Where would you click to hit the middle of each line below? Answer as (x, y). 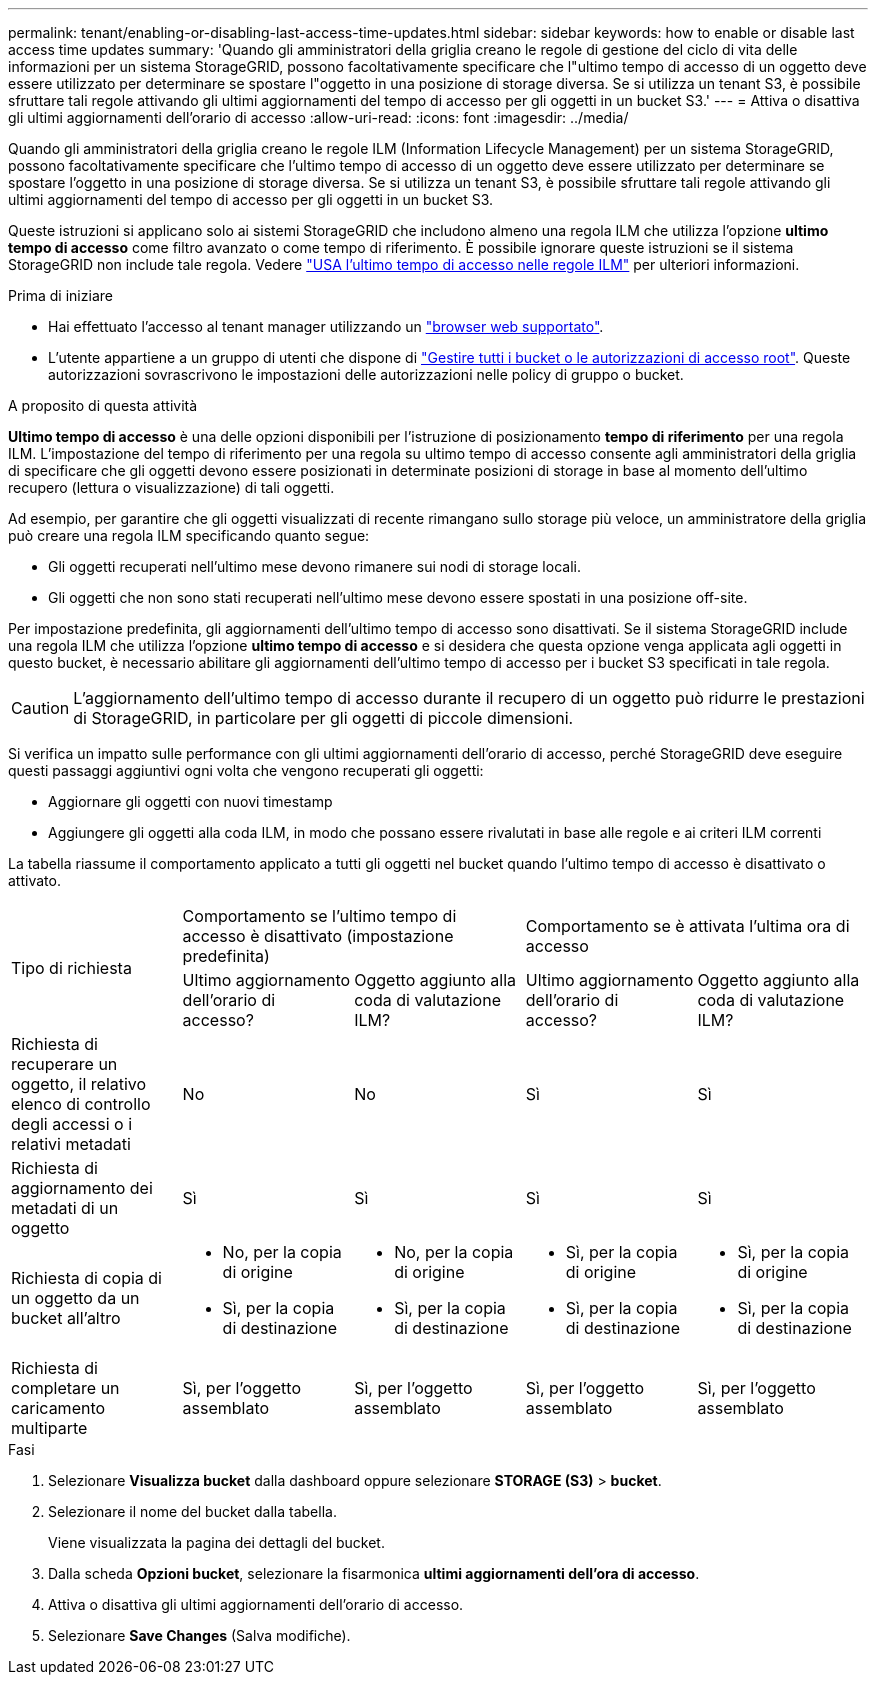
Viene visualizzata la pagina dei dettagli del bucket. (216, 1542)
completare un (65, 1388)
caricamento (58, 1408)
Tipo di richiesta (71, 968)
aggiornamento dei (82, 1188)
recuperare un (64, 1064)
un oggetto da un (75, 1298)
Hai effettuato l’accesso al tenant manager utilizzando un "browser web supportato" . (326, 326)
